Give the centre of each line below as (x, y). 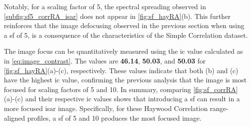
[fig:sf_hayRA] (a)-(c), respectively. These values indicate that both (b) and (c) (121, 70)
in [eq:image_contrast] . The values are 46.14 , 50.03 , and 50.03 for (105, 60)
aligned (15, 118)
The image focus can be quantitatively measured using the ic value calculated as (124, 51)
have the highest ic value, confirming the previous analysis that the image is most (125, 80)
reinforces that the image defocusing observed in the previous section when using (124, 25)
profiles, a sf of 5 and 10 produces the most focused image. (114, 118)
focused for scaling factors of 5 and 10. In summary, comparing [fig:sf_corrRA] (121, 89)
